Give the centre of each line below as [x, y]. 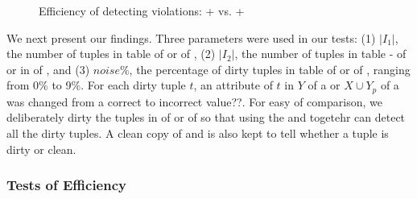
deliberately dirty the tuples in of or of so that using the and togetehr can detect [206, 117]
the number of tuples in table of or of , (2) [111, 54]
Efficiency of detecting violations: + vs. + [142, 10]
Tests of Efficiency [66, 185]
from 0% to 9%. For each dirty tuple [96, 85]
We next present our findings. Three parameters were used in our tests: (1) [191, 37]
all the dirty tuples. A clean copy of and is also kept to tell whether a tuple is [198, 133]
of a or [324, 85]
